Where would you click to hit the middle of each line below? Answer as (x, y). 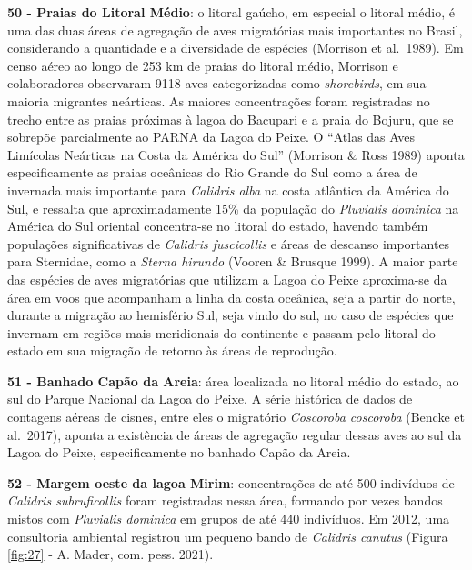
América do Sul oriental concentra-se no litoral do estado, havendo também (218, 226)
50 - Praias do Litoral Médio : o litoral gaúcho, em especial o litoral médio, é (231, 12)
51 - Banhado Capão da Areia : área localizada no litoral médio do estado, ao (233, 380)
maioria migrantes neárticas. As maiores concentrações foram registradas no (219, 100)
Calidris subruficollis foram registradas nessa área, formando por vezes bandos (225, 500)
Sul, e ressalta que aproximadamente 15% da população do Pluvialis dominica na (233, 208)
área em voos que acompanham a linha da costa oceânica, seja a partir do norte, (231, 297)
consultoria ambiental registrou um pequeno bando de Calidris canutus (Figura (228, 536)
